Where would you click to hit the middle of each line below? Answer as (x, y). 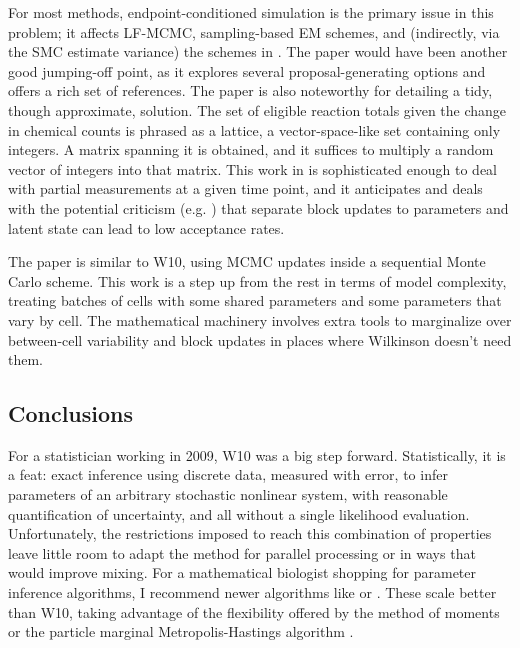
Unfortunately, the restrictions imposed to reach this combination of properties (250, 533)
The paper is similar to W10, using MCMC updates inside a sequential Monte (247, 261)
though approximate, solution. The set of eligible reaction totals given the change (257, 109)
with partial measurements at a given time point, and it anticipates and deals (245, 188)
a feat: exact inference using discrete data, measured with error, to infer (228, 474)
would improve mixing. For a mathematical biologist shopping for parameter (242, 572)
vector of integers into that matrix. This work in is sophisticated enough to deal (252, 168)
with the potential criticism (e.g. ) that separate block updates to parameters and (258, 207)
